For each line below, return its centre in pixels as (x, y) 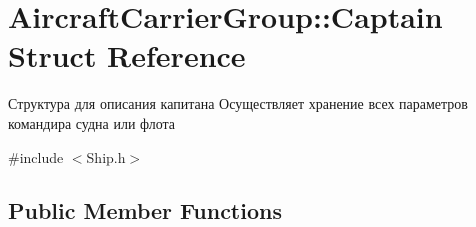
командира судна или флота (92, 122)
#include (36, 156)
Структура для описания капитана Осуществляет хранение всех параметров (238, 103)
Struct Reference (127, 55)
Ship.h (106, 156)
